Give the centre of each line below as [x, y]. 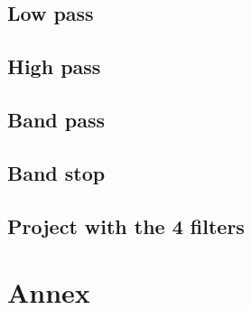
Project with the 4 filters [126, 225]
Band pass [56, 119]
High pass [54, 66]
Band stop [56, 172]
